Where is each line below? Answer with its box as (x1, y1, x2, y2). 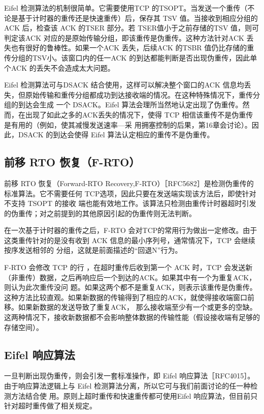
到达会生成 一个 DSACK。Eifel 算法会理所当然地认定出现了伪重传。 (18, 99, 243, 110)
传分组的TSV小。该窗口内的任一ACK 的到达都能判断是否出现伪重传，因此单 (4, 52, 257, 63)
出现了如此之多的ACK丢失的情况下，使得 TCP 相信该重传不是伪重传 (25, 109, 253, 120)
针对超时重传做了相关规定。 (4, 400, 96, 411)
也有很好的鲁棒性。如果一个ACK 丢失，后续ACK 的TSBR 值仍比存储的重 (11, 42, 254, 53)
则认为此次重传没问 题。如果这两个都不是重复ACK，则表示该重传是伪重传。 (4, 282, 257, 292)
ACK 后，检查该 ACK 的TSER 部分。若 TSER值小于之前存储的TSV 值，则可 (4, 22, 259, 33)
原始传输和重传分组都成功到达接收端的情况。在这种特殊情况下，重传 (25, 89, 253, 100)
